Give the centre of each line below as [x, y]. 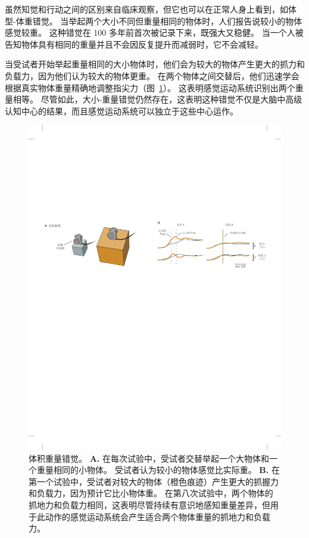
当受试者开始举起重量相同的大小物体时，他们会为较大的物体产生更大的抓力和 [155, 64]
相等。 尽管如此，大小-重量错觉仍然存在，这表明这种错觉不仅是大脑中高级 [157, 99]
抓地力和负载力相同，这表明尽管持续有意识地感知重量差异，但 [149, 505]
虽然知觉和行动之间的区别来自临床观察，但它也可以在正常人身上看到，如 [146, 9]
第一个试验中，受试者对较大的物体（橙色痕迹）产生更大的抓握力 [154, 481]
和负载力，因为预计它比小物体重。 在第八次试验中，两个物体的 [151, 493]
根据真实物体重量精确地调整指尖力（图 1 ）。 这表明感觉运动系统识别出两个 [150, 87]
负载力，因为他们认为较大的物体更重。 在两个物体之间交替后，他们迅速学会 [152, 75]
